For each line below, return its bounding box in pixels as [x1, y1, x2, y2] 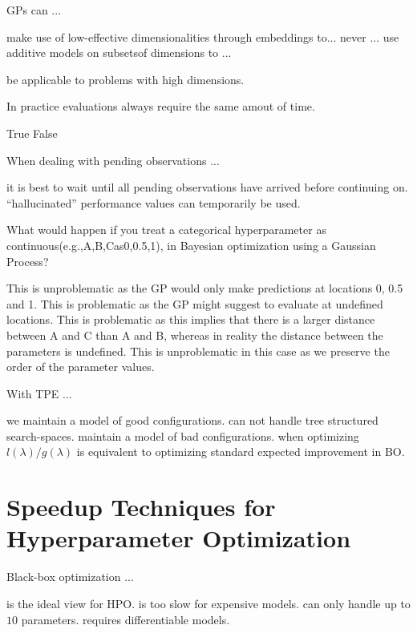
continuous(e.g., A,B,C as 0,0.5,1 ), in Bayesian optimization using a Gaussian [6, 236, 376, 253]
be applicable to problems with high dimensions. [6, 71, 245, 87]
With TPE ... [6, 385, 72, 401]
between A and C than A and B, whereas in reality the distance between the [6, 326, 383, 343]
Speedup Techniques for [6, 490, 276, 523]
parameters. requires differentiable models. [21, 611, 230, 627]
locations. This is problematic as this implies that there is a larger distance [6, 311, 375, 328]
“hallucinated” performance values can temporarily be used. [6, 194, 301, 211]
